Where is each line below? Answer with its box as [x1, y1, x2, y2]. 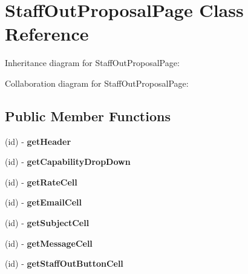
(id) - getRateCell [5, 175, 77, 188]
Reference [5, 21, 89, 46]
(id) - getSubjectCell [5, 216, 90, 229]
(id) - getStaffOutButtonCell [5, 257, 123, 270]
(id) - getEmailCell [5, 196, 82, 209]
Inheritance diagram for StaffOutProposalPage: [5, 56, 180, 69]
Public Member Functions [5, 106, 171, 125]
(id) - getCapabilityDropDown [5, 155, 131, 168]
